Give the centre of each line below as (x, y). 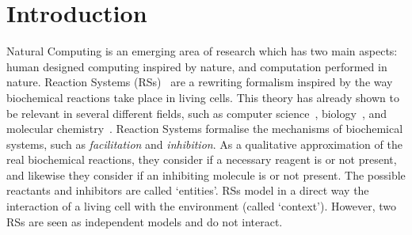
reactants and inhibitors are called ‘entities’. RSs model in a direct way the (188, 190)
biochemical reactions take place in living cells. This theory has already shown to (203, 97)
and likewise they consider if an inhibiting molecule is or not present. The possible (206, 174)
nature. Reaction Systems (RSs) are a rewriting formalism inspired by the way (200, 82)
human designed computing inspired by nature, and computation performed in (197, 66)
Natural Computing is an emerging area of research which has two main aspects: (202, 51)
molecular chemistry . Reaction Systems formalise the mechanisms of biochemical (205, 129)
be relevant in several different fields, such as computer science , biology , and (197, 113)
